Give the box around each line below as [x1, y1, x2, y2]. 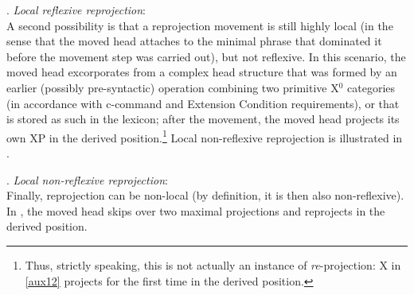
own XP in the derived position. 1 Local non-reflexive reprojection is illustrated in [6, 126, 403, 146]
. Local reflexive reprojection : [6, 2, 146, 17]
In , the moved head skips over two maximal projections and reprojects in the [6, 202, 385, 219]
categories [347, 79, 396, 95]
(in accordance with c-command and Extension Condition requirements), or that [6, 95, 400, 111]
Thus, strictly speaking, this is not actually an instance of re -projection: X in [25, 256, 401, 273]
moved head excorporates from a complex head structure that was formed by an [6, 64, 397, 80]
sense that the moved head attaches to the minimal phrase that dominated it [6, 33, 382, 49]
